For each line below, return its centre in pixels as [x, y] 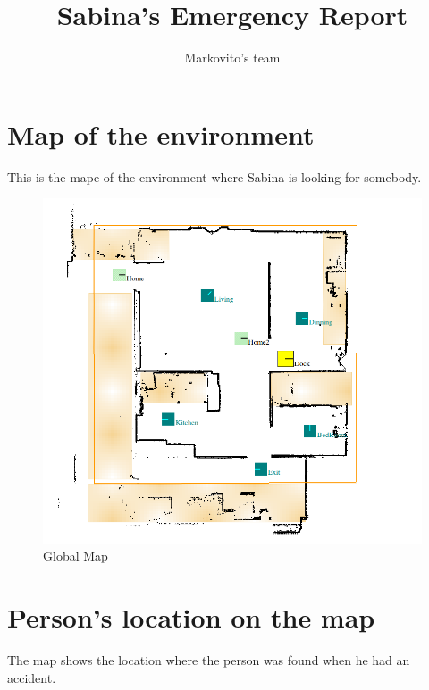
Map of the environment [161, 133]
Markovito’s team [232, 58]
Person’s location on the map [191, 617]
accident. [32, 677]
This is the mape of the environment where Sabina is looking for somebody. [214, 176]
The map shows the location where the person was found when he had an [209, 660]
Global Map [76, 556]
